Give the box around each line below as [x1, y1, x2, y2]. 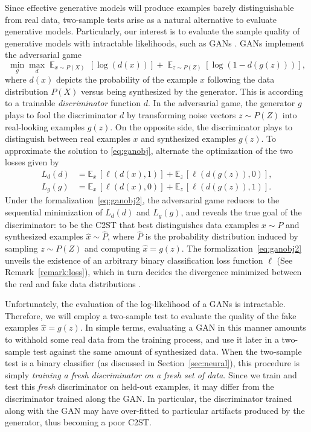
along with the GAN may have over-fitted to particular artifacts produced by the [5, 404, 305, 416]
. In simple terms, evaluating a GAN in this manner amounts [80, 321, 306, 334]
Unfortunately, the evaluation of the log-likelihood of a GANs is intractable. [5, 297, 286, 310]
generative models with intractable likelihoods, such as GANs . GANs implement [5, 36, 304, 49]
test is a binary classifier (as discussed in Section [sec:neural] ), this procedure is [5, 357, 300, 369]
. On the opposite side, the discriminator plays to [110, 120, 293, 133]
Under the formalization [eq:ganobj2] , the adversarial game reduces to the [5, 194, 280, 206]
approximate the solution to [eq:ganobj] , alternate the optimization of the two [5, 144, 293, 156]
